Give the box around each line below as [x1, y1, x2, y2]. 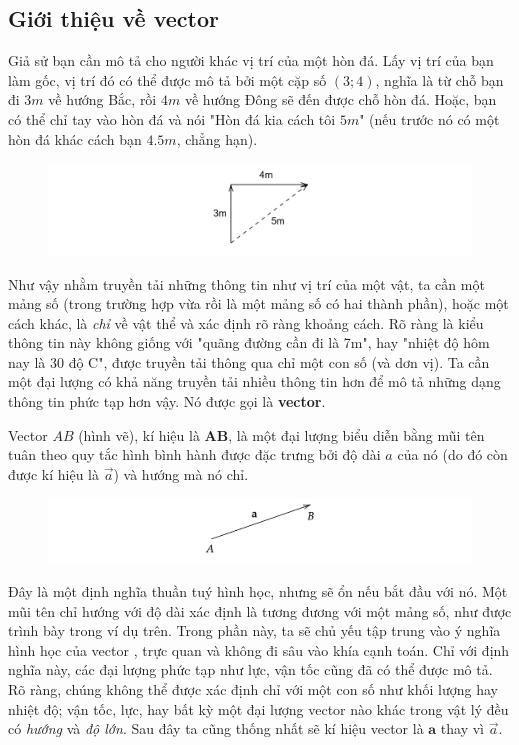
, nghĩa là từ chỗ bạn [375, 69, 504, 90]
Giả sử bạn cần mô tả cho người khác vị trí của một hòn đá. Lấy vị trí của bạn [8, 50, 494, 71]
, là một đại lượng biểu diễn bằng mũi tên [228, 424, 485, 445]
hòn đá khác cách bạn [8, 128, 142, 149]
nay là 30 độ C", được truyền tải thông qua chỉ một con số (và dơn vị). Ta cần [8, 351, 490, 372]
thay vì [440, 718, 484, 739]
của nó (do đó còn [397, 444, 508, 465]
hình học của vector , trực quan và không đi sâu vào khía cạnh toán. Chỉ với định [8, 639, 510, 660]
